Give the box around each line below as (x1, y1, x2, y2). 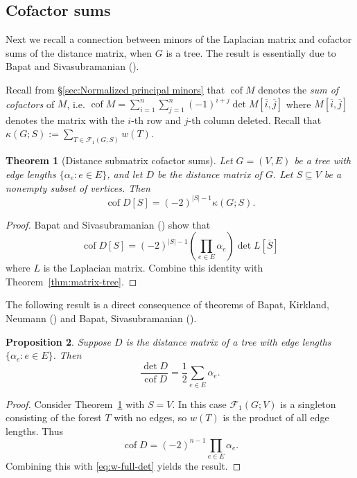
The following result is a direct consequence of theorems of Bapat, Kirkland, (6, 297, 329, 312)
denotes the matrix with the (6, 112, 125, 127)
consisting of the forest (6, 410, 102, 425)
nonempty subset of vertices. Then (6, 180, 150, 195)
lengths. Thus (6, 423, 63, 438)
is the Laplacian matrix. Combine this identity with (43, 260, 263, 275)
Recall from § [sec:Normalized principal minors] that (6, 82, 225, 96)
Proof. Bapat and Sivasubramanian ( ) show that (6, 217, 211, 231)
